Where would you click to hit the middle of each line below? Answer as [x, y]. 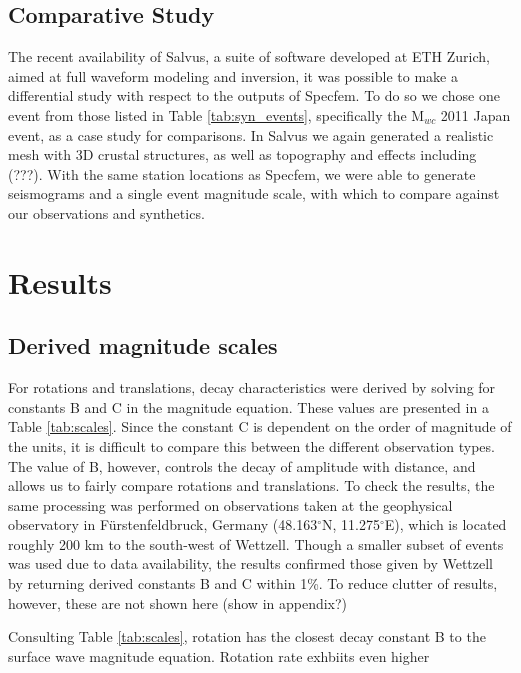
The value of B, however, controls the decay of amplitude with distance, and [242, 465]
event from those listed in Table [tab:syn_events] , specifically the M [216, 114]
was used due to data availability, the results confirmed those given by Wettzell [251, 563]
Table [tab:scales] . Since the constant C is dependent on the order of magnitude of [260, 426]
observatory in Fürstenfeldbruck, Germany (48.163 [163, 524]
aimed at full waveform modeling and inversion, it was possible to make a [233, 75]
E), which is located [445, 524]
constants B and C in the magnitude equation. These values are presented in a [248, 406]
